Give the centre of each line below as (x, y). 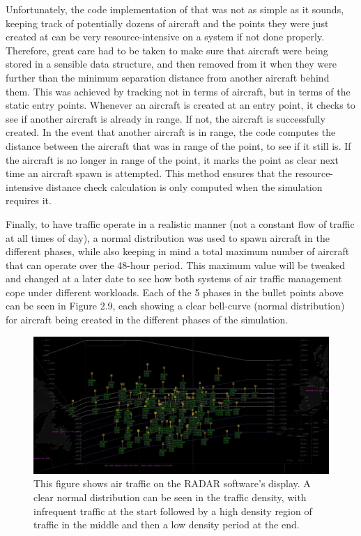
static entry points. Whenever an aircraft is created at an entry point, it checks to (180, 105)
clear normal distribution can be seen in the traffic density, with (170, 497)
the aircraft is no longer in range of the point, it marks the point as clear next (172, 159)
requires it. (29, 200)
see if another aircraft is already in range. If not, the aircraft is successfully (166, 118)
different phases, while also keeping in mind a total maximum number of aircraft (178, 251)
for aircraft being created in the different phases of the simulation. (147, 320)
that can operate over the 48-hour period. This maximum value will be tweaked (176, 265)
